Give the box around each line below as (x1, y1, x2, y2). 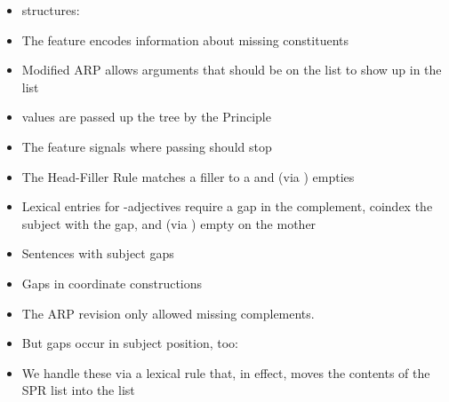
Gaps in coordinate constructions (21, 273, 203, 292)
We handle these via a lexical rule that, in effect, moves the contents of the (21, 363, 430, 382)
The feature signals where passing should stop (21, 137, 272, 155)
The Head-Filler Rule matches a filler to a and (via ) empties (21, 167, 355, 185)
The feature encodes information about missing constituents (21, 30, 349, 49)
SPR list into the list (21, 381, 135, 399)
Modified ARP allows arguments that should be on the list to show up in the (21, 60, 442, 79)
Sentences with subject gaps (21, 244, 174, 263)
